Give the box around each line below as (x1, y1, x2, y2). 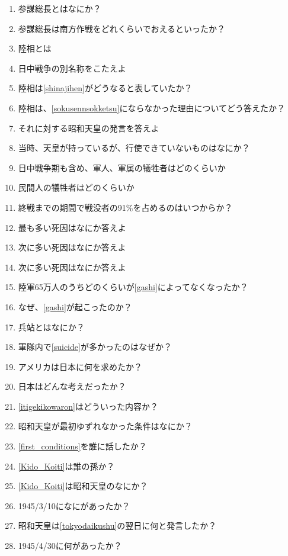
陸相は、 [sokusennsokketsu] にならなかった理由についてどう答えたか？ (18, 101, 286, 114)
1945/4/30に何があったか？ (18, 539, 122, 552)
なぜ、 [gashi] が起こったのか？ (18, 300, 132, 313)
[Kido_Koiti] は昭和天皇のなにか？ (18, 480, 148, 492)
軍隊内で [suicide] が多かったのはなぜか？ (18, 340, 172, 353)
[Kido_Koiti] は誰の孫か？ (18, 459, 115, 472)
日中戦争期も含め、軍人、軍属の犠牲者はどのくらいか (18, 161, 226, 173)
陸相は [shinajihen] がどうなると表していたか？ (18, 82, 193, 94)
